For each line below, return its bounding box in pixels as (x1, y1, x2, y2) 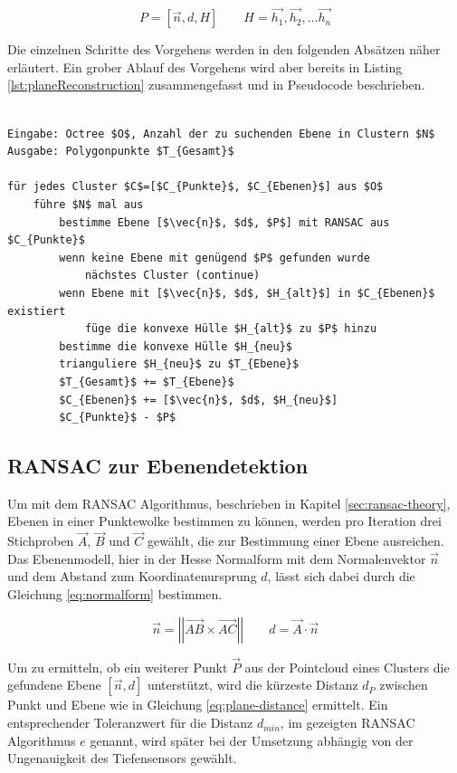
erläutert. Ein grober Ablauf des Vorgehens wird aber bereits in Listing (7, 57, 403, 76)
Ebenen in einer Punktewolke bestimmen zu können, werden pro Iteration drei (7, 511, 442, 530)
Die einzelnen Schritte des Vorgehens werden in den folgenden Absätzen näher (7, 40, 441, 59)
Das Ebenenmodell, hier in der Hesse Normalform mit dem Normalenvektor (7, 549, 426, 568)
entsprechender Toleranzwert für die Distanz (7, 713, 253, 732)
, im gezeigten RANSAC (280, 713, 415, 732)
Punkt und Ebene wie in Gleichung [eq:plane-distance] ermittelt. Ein (7, 695, 388, 714)
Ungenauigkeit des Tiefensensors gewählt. (7, 749, 237, 768)
